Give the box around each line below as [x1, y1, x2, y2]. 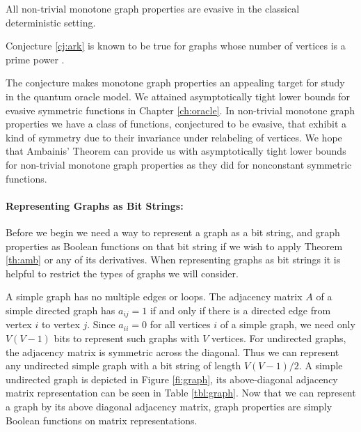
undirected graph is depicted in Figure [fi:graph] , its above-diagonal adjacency [6, 371, 338, 386]
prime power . [6, 52, 65, 66]
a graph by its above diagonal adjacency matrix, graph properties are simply [6, 399, 332, 413]
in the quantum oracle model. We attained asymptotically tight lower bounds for [6, 88, 350, 103]
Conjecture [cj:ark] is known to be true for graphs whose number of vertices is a [6, 38, 346, 53]
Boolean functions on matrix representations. [6, 412, 198, 427]
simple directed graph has [6, 302, 115, 317]
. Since [87, 317, 115, 332]
